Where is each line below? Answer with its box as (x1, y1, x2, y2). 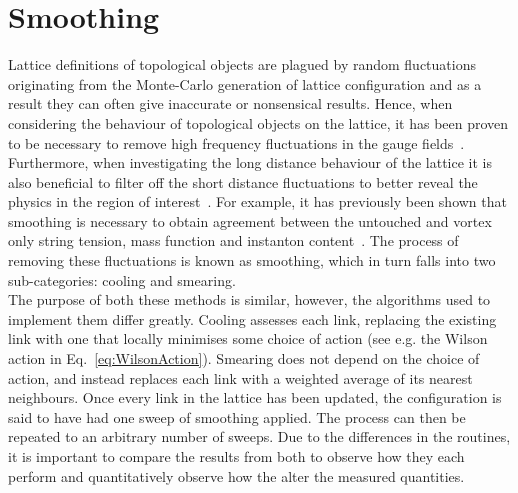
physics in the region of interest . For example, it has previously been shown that (8, 191, 507, 212)
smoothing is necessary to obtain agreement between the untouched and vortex (8, 210, 492, 231)
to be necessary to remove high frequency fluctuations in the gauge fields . (8, 132, 465, 153)
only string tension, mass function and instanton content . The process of (8, 230, 459, 251)
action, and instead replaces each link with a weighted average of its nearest (8, 367, 473, 388)
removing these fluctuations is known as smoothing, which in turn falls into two (8, 250, 496, 271)
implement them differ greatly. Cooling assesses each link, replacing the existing (8, 308, 497, 329)
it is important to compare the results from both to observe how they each (8, 446, 465, 466)
